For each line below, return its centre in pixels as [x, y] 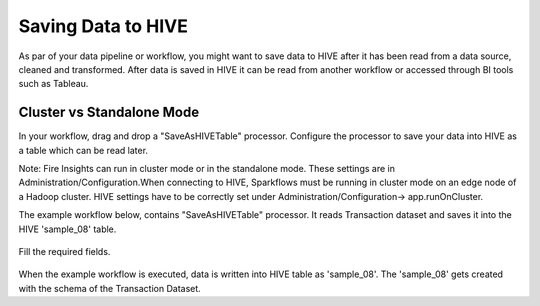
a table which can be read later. [83, 150]
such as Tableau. [53, 84]
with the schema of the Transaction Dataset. [110, 288]
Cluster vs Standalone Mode [109, 112]
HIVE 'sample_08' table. [67, 229]
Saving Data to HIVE [103, 26]
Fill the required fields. [64, 251]
